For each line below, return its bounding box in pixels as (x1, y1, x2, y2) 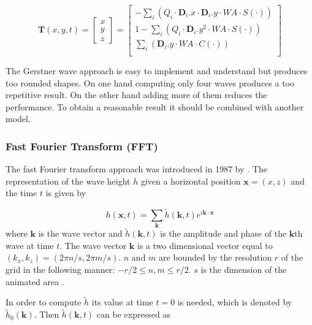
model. (6, 112, 31, 125)
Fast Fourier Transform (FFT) (6, 138, 158, 153)
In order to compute (6, 296, 82, 308)
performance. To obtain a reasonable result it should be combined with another (6, 100, 304, 113)
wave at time (6, 239, 54, 251)
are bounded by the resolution (159, 251, 272, 264)
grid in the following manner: (6, 263, 115, 276)
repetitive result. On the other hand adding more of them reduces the (6, 88, 267, 101)
